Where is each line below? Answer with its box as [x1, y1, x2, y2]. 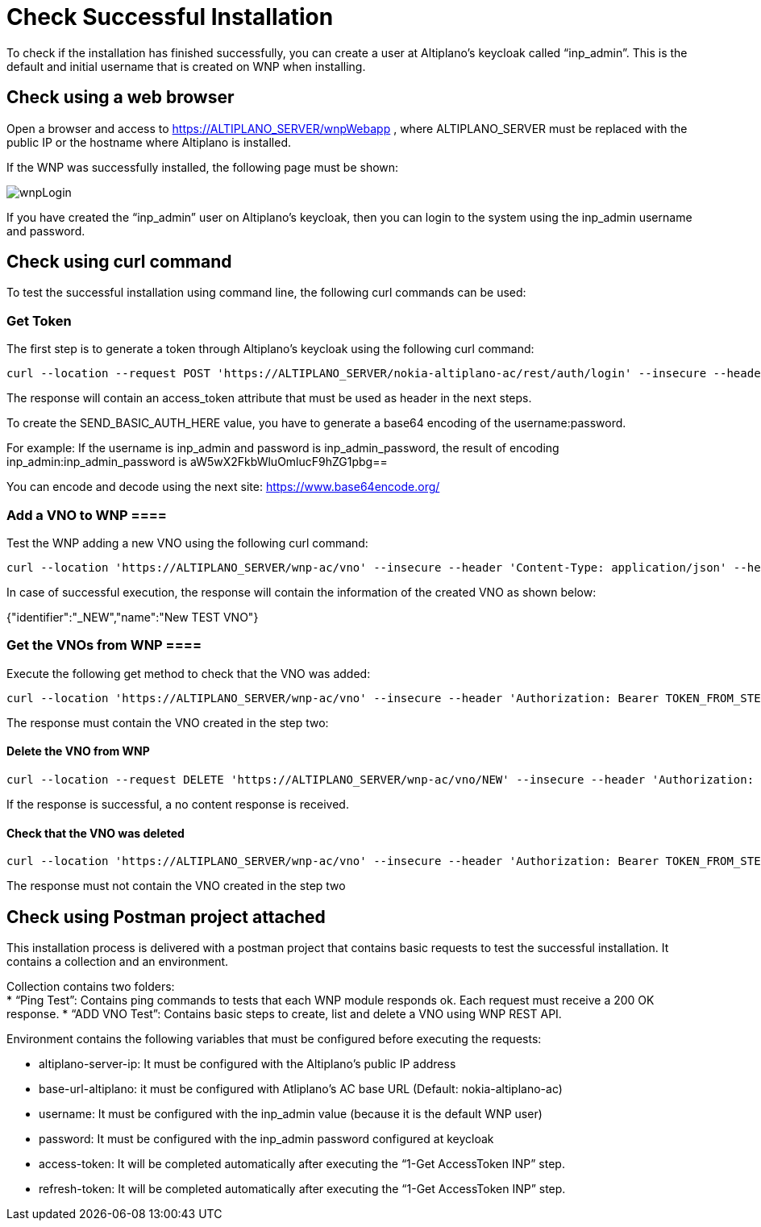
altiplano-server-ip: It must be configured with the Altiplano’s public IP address [39, 1056, 456, 1071]
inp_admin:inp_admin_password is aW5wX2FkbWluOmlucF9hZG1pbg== [6, 455, 388, 469]
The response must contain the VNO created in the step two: [6, 715, 329, 730]
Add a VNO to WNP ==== [6, 506, 167, 523]
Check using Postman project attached [6, 906, 326, 927]
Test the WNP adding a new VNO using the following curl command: [6, 535, 368, 550]
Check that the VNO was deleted [6, 826, 185, 840]
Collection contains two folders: [6, 979, 175, 993]
